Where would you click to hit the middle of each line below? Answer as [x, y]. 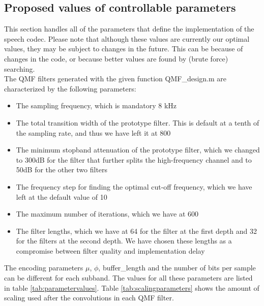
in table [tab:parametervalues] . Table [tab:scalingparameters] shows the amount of [132, 287]
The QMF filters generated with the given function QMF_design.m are [115, 79]
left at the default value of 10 [62, 196]
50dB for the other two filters [62, 170]
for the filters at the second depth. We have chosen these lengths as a [124, 241]
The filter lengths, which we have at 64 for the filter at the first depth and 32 [136, 231]
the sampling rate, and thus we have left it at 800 [93, 132]
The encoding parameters [44, 268]
